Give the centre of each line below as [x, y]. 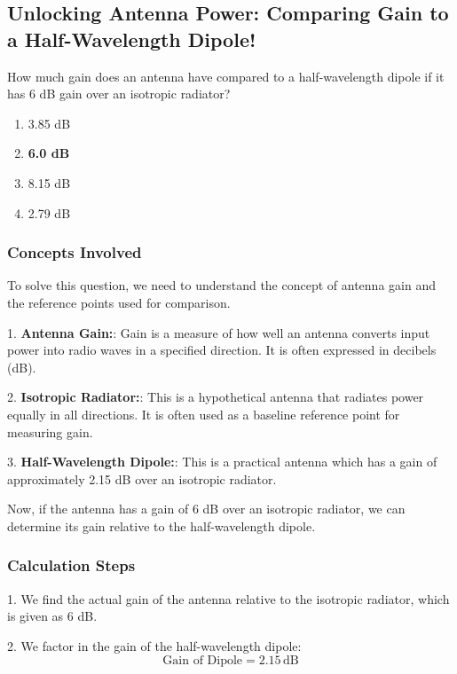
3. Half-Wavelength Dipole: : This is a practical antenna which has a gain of [222, 462]
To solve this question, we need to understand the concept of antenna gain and [221, 285]
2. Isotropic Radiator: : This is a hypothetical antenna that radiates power [216, 397]
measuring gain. [50, 431]
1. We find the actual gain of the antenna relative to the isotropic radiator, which [228, 598]
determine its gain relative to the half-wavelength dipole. [162, 525]
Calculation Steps [71, 565]
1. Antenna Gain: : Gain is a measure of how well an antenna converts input [219, 332]
